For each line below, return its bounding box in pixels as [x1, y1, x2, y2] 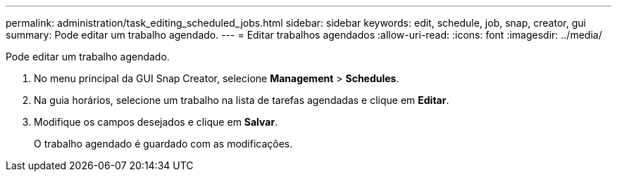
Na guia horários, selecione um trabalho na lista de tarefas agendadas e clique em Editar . [34, 94, 449, 106]
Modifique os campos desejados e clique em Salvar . [34, 116, 278, 128]
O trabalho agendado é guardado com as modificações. [34, 138, 293, 150]
